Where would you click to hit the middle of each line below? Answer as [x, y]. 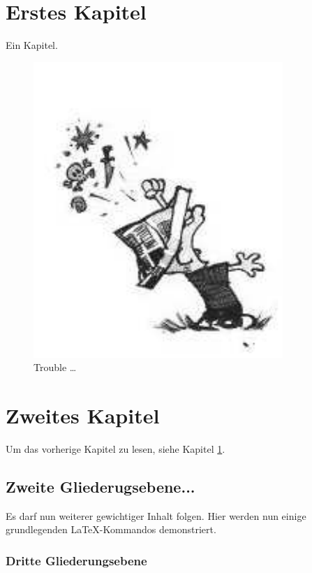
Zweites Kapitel [83, 415]
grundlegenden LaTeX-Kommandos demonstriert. [111, 529]
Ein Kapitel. [32, 45]
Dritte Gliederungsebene [76, 560]
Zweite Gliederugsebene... [101, 487]
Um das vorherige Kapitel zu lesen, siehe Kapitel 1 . [116, 449]
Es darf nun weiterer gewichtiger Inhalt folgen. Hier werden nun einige [156, 515]
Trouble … [55, 367]
